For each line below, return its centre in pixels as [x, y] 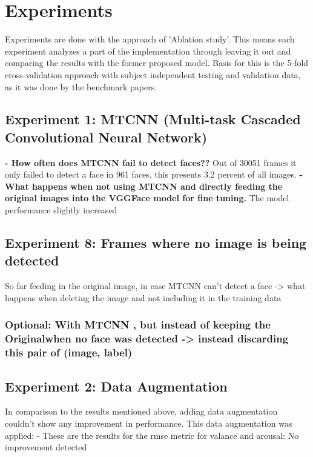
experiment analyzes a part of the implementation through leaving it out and [148, 51]
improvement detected [46, 447]
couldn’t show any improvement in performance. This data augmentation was [149, 423]
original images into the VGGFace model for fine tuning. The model [147, 198]
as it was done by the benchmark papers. [81, 86]
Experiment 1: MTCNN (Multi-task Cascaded [153, 119]
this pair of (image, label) [69, 352]
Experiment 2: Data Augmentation [116, 386]
